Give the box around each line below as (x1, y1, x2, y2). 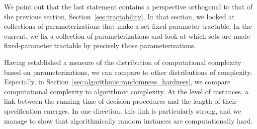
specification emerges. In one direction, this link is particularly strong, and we (4, 105, 241, 116)
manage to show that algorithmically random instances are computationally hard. (4, 115, 253, 126)
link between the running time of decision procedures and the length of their (4, 96, 237, 106)
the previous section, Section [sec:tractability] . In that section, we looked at (4, 11, 235, 21)
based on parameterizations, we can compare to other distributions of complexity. (4, 66, 253, 77)
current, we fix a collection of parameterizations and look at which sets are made (4, 30, 250, 41)
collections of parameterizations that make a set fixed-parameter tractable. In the (4, 21, 252, 31)
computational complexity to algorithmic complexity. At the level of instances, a (4, 86, 249, 96)
